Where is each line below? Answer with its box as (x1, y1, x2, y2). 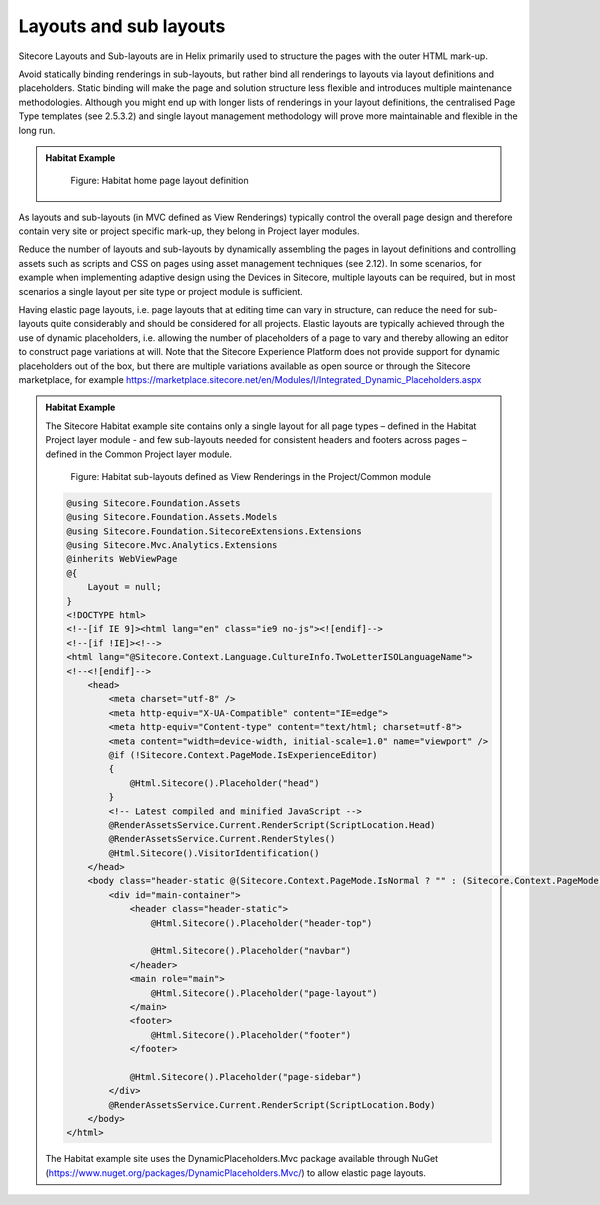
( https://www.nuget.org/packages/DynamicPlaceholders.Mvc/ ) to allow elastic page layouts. (45, 1166, 427, 1179)
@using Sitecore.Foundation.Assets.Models (66, 511, 278, 523)
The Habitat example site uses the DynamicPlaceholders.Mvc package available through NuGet (45, 1153, 439, 1165)
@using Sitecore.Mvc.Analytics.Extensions (66, 540, 278, 551)
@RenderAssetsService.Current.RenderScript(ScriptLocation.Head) (108, 819, 436, 830)
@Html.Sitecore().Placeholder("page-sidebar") (129, 1071, 362, 1082)
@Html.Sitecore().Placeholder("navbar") (150, 945, 352, 957)
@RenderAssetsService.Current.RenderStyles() (108, 833, 336, 845)
